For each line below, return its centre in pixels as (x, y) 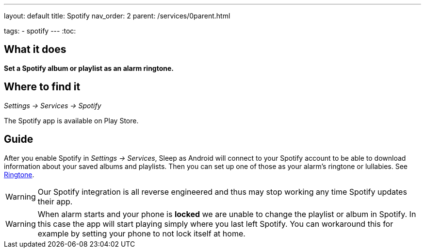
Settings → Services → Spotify (53, 105)
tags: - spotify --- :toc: (40, 31)
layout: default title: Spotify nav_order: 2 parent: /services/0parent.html (117, 16)
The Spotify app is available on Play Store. (71, 120)
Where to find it (42, 87)
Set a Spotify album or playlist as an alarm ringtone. (89, 68)
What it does (35, 50)
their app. (55, 201)
